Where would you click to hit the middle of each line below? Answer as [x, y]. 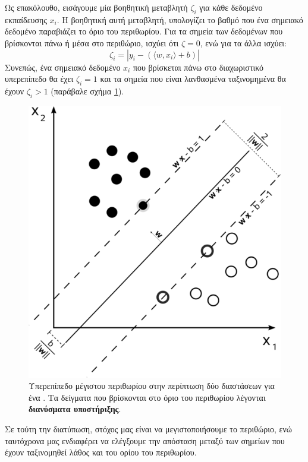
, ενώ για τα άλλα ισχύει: [243, 42]
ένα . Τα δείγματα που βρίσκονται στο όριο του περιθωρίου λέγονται [147, 397]
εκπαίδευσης [26, 19]
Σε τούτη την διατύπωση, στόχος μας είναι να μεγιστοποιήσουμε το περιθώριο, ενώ [148, 428]
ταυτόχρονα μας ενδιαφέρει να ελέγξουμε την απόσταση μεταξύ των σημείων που [145, 440]
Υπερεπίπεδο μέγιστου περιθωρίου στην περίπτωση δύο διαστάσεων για [152, 386]
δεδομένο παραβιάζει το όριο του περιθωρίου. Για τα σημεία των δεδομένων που [144, 31]
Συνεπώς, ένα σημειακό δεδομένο [63, 67]
